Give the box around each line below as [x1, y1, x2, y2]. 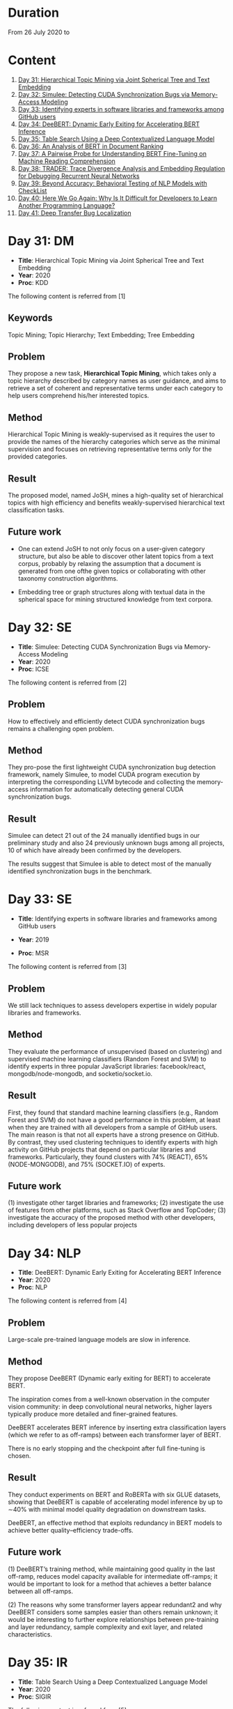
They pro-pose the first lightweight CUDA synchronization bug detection [8, 763, 216, 772]
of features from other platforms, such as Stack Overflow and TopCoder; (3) [8, 1206, 227, 1214]
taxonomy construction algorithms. [17, 574, 118, 583]
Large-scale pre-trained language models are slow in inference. [8, 1335, 191, 1344]
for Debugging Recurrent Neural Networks [17, 171, 140, 180]
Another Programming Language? [17, 201, 115, 210]
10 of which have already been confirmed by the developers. [8, 846, 182, 855]
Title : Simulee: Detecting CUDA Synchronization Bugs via [17, 643, 183, 651]
